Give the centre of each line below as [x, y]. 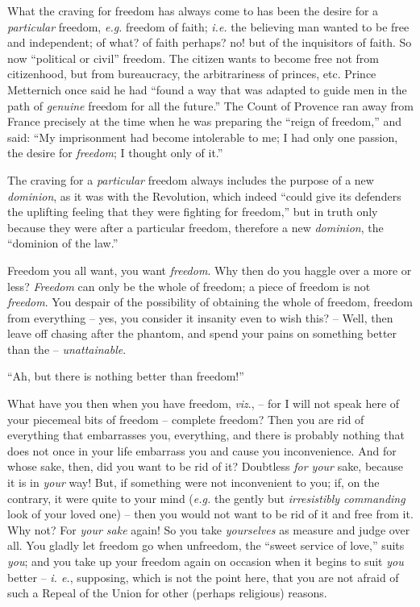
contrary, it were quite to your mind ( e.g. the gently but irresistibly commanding [206, 498]
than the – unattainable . [67, 349]
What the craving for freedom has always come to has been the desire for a [193, 10]
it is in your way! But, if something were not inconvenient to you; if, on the [193, 482]
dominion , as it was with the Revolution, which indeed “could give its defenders [204, 195]
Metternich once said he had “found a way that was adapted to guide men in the [207, 89]
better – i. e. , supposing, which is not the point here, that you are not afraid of [203, 577]
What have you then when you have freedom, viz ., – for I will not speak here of [204, 403]
